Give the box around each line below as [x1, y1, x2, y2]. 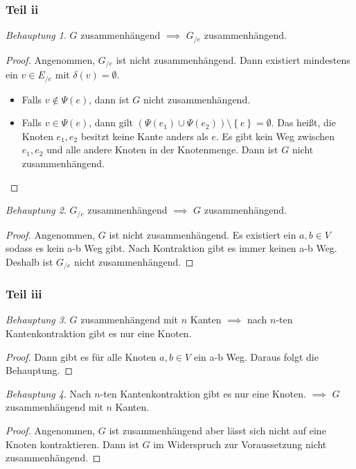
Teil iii [6, 285, 42, 302]
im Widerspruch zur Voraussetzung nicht [153, 436, 327, 451]
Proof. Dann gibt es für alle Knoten [6, 349, 157, 364]
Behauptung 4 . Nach [6, 386, 91, 400]
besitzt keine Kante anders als [80, 128, 208, 143]
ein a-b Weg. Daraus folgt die [193, 349, 319, 364]
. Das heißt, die [271, 115, 336, 130]
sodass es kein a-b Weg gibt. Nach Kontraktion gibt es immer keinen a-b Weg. [6, 241, 337, 255]
